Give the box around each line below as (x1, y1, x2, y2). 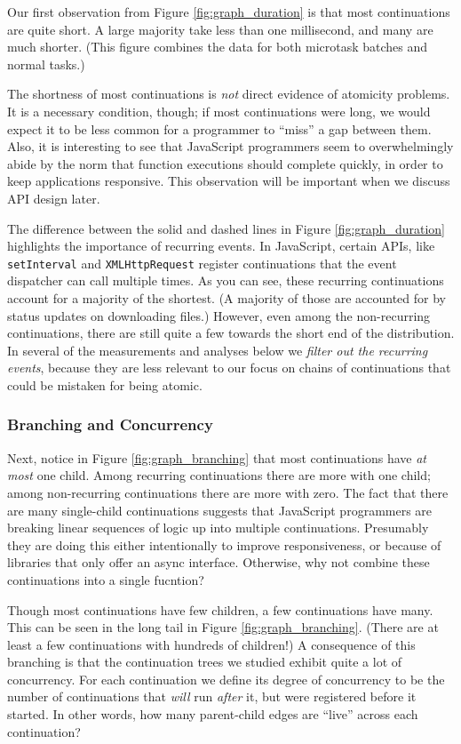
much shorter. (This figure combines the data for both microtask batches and (7, 37, 428, 56)
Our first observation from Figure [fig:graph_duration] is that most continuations (7, 3, 450, 20)
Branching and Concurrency (7, 413, 213, 436)
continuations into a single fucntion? (7, 570, 204, 588)
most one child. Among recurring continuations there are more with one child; (7, 466, 431, 484)
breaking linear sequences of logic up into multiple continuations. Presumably (7, 518, 429, 537)
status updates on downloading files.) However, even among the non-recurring (7, 306, 431, 324)
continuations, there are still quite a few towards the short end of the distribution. (7, 324, 455, 342)
